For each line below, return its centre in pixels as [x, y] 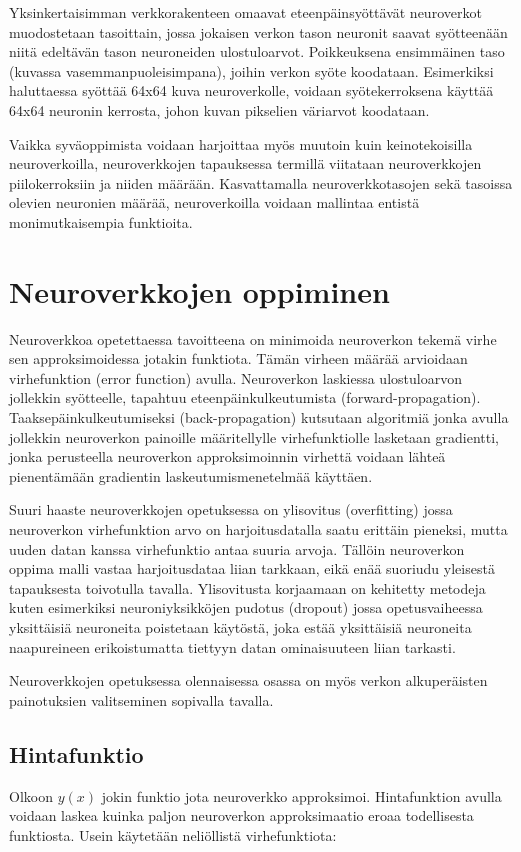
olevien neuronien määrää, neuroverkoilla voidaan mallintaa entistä [214, 202]
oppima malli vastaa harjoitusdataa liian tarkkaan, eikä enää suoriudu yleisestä [252, 568]
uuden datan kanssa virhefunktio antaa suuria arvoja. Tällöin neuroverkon [237, 548]
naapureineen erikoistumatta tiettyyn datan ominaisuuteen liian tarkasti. [232, 646]
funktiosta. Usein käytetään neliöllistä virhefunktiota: [173, 834]
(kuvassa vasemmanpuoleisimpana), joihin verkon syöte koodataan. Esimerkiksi [251, 70]
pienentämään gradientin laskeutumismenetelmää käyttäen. [191, 475]
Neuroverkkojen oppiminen [199, 290]
